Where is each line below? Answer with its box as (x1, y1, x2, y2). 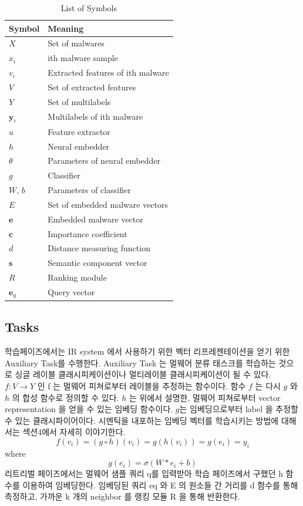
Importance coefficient (48, 227, 127, 239)
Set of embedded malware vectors (48, 198, 169, 210)
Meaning (48, 22, 84, 34)
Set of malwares (48, 37, 105, 49)
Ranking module (48, 271, 107, 284)
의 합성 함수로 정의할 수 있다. (12, 391, 119, 403)
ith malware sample (48, 52, 118, 64)
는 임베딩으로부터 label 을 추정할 (179, 403, 298, 415)
